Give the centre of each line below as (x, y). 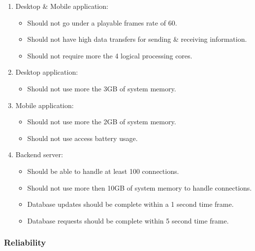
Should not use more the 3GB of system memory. (102, 88)
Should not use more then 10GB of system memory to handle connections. (140, 187)
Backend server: (39, 154)
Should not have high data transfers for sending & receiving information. (137, 39)
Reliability (25, 242)
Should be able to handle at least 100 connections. (103, 171)
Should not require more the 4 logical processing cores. (110, 55)
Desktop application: (47, 72)
